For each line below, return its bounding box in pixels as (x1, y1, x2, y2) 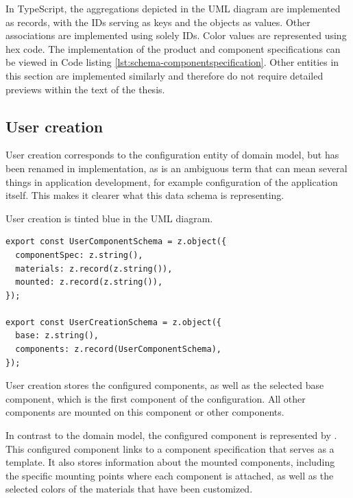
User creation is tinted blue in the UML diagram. (5, 211, 213, 225)
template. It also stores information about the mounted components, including (5, 455, 335, 469)
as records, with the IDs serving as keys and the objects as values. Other (5, 14, 311, 29)
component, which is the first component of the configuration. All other (5, 391, 306, 405)
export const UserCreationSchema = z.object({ (5, 317, 221, 327)
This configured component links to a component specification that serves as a (5, 441, 334, 455)
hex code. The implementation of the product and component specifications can (5, 41, 341, 56)
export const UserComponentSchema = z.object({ (5, 237, 227, 247)
